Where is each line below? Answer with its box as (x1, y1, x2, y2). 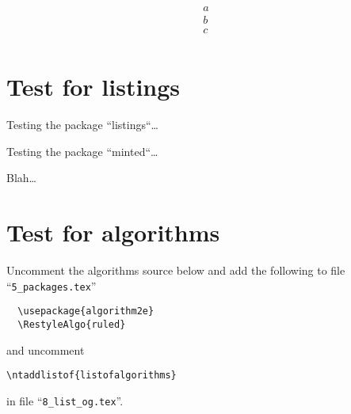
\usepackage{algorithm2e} (17, 306, 155, 317)
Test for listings (6, 70, 181, 103)
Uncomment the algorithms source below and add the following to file (6, 262, 345, 279)
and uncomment (6, 341, 85, 358)
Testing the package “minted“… (6, 142, 158, 159)
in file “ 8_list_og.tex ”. (6, 392, 124, 408)
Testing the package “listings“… (6, 116, 158, 133)
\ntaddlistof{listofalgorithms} (6, 370, 177, 382)
